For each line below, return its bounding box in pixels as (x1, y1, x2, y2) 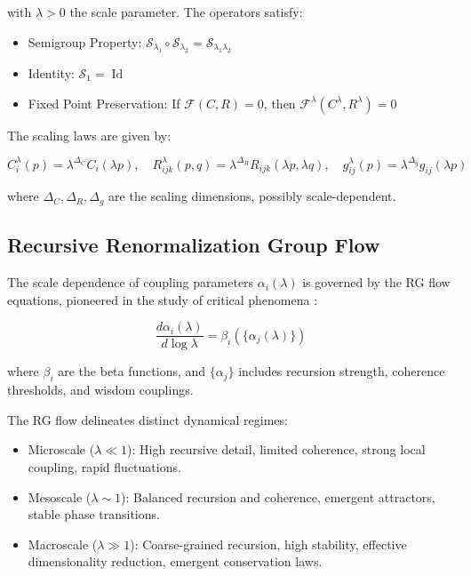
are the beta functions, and (58, 362, 206, 380)
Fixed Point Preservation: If (28, 93, 180, 112)
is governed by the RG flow (302, 273, 451, 292)
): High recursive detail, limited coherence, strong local (127, 440, 426, 459)
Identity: (28, 64, 75, 82)
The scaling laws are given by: (7, 125, 172, 144)
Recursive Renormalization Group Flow (7, 231, 380, 259)
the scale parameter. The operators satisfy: (69, 3, 303, 20)
